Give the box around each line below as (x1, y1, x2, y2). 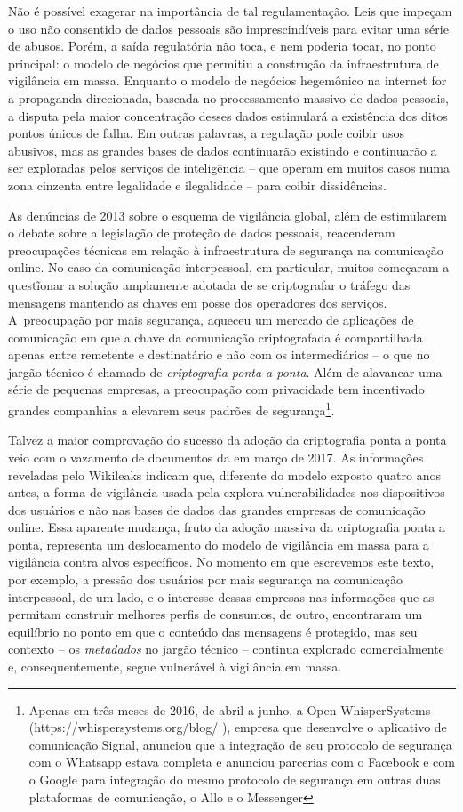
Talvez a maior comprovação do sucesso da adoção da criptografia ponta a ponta (8, 430, 447, 449)
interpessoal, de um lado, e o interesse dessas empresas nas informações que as (8, 587, 435, 606)
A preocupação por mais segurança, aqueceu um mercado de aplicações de (8, 310, 414, 329)
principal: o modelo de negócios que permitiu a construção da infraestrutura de (8, 53, 439, 72)
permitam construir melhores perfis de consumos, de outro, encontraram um (8, 605, 423, 623)
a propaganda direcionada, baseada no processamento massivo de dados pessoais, (8, 88, 449, 107)
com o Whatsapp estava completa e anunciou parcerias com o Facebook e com (28, 752, 455, 771)
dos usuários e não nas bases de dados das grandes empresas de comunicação (8, 500, 426, 519)
